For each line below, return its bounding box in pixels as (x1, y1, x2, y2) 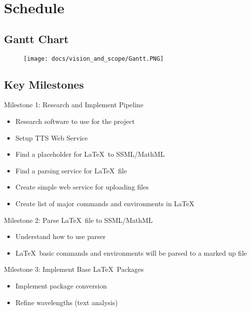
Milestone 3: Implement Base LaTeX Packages (4, 264, 144, 274)
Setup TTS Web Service (15, 132, 88, 143)
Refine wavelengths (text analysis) (15, 297, 118, 307)
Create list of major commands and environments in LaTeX (15, 198, 195, 208)
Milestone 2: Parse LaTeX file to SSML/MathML (4, 215, 153, 225)
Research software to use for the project (15, 116, 135, 126)
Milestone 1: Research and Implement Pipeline (4, 99, 143, 110)
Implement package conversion (15, 280, 107, 290)
